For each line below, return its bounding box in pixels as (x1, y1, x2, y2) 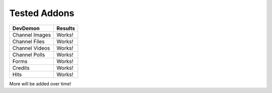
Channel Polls (12, 51, 45, 58)
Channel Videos (12, 44, 50, 51)
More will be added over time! (9, 80, 72, 86)
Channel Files (12, 38, 45, 45)
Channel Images (12, 31, 51, 38)
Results (56, 25, 75, 32)
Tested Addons (9, 8, 75, 19)
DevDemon (12, 25, 40, 32)
